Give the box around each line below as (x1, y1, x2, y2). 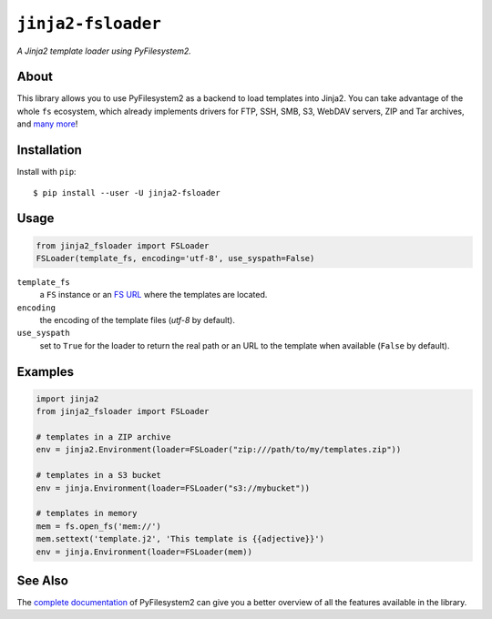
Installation (16, 142, 82, 158)
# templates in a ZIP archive (36, 432, 171, 442)
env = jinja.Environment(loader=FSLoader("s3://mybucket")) (36, 482, 311, 493)
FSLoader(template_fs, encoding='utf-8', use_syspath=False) (36, 253, 315, 263)
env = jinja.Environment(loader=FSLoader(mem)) (36, 546, 252, 557)
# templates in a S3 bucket (36, 470, 161, 481)
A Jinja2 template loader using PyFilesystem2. (16, 46, 191, 56)
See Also (16, 573, 68, 588)
